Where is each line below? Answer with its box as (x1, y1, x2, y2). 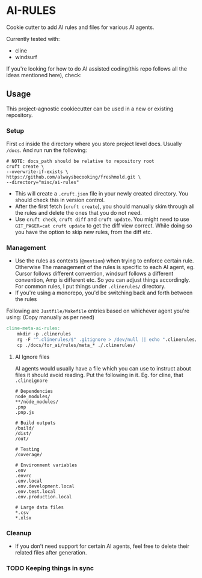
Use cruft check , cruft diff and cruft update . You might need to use (14, 215, 189, 223)
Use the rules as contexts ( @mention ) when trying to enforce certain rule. (14, 257, 194, 264)
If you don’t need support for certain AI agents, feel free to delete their (14, 542, 189, 550)
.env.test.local (14, 488, 56, 495)
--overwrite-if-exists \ (6, 169, 69, 175)
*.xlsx (14, 515, 32, 521)
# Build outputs (14, 420, 56, 426)
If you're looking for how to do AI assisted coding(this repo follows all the (6, 65, 188, 72)
